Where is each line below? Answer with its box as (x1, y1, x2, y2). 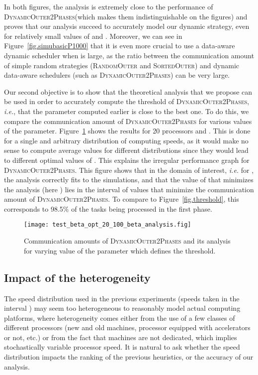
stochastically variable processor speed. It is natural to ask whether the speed (4, 342, 240, 352)
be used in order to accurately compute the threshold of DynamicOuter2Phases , (4, 96, 250, 107)
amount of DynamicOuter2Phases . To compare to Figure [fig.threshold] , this (4, 194, 239, 204)
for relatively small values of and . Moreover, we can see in (4, 30, 182, 41)
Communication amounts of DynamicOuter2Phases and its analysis (24, 236, 231, 246)
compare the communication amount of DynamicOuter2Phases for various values (4, 116, 252, 126)
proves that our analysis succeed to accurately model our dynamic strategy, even (4, 21, 250, 31)
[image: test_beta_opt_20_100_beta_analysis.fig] (24, 221, 191, 229)
